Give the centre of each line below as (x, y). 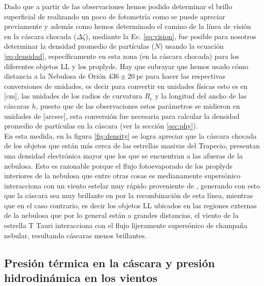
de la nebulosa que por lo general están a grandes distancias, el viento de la (121, 215)
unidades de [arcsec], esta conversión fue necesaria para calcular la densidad (122, 116)
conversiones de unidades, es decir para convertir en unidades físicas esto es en (126, 86)
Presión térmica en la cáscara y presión (110, 262)
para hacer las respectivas (186, 76)
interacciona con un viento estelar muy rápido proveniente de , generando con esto (132, 185)
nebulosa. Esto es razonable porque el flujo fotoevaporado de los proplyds (118, 165)
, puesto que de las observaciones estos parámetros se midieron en (138, 105)
